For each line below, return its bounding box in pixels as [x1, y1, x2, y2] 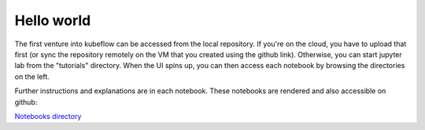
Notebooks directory [14, 111, 82, 121]
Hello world [14, 12, 91, 29]
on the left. [14, 71, 50, 81]
